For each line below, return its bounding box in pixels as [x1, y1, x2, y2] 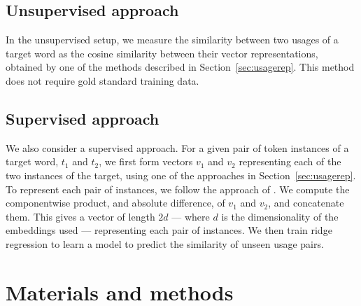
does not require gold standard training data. [6, 73, 199, 88]
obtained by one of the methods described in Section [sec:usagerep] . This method [6, 60, 355, 74]
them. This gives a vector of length [6, 209, 155, 223]
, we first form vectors [99, 154, 193, 169]
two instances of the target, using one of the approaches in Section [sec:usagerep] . [6, 167, 356, 182]
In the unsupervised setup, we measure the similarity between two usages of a [6, 32, 339, 47]
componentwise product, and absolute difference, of [6, 195, 225, 210]
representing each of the [239, 154, 341, 169]
